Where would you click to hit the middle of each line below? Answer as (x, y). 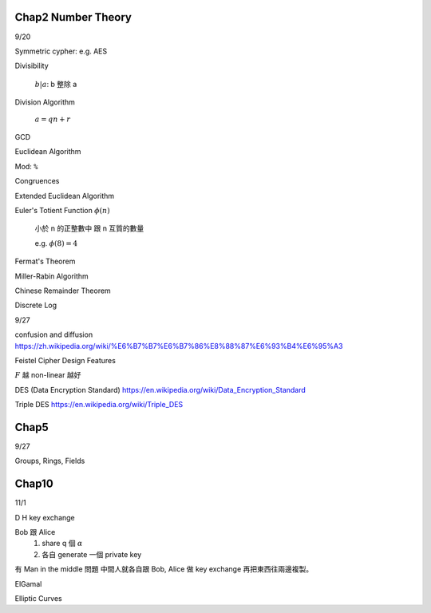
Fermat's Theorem (45, 261)
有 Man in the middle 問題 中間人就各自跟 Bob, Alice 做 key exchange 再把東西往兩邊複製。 (164, 569)
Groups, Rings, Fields (50, 461)
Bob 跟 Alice (35, 532)
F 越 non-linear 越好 (48, 375)
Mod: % (27, 166)
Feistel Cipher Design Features (65, 360)
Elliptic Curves (39, 599)
